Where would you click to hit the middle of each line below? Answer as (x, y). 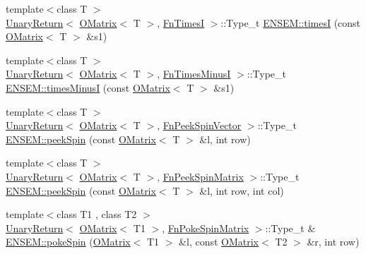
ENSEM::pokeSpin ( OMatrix (68, 242)
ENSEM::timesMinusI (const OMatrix (88, 87)
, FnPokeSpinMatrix (206, 228)
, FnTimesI (181, 22)
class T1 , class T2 (97, 214)
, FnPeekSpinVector (199, 125)
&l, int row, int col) (242, 190)
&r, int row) (333, 242)
